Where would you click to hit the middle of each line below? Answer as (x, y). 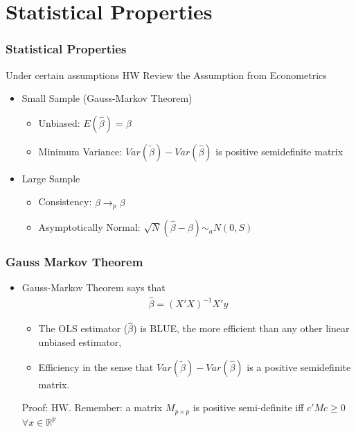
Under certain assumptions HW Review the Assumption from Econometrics (166, 75)
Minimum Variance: (80, 151)
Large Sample (51, 178)
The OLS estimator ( (83, 328)
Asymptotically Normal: (89, 227)
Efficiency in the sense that (96, 366)
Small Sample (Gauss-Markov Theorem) (107, 98)
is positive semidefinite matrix (279, 151)
